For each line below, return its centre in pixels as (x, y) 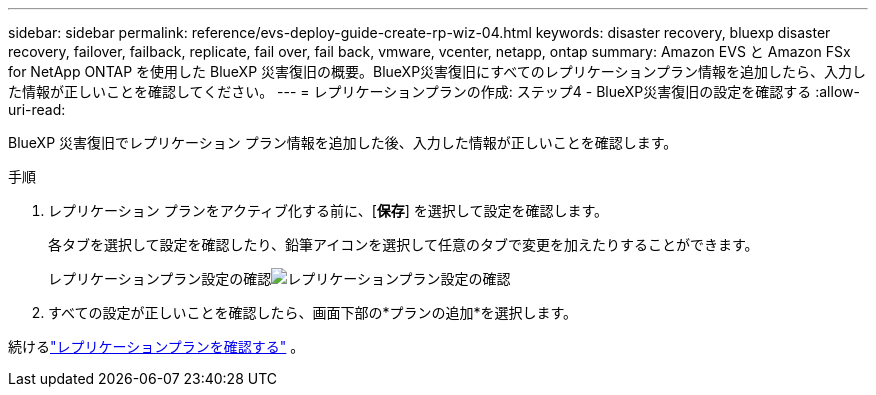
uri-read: (37, 109)
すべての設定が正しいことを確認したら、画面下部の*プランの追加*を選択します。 (313, 312)
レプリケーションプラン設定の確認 (160, 278)
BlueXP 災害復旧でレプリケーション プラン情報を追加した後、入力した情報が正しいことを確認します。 (343, 142)
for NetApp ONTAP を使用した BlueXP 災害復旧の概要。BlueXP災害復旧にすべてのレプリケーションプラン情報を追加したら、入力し (437, 71)
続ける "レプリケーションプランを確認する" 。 (156, 346)
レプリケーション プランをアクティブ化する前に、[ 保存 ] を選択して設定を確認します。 (328, 210)
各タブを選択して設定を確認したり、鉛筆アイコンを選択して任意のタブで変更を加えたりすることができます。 (403, 244)
